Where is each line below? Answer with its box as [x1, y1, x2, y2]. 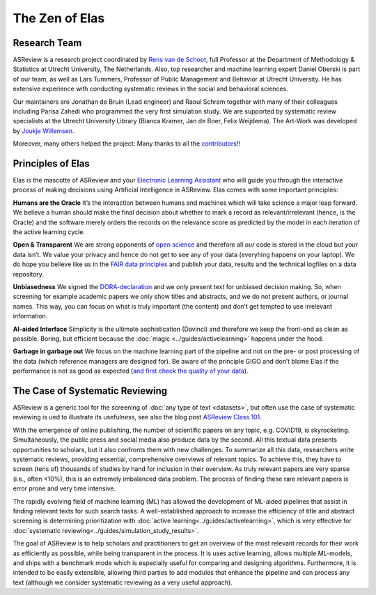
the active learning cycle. [13, 228, 85, 236]
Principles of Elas [13, 157, 90, 169]
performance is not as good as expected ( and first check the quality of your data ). [13, 366, 249, 376]
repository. [13, 270, 45, 278]
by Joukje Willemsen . [13, 126, 75, 135]
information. [13, 312, 48, 320]
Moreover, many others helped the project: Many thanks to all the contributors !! [13, 139, 240, 148]
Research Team [13, 37, 82, 49]
